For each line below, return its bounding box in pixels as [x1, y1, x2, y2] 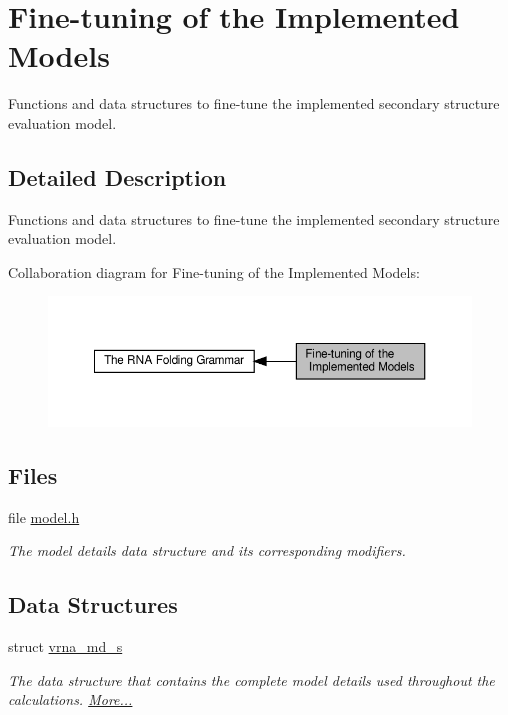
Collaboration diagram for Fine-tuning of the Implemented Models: [8, 261, 420, 282]
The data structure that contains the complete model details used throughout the [8, 669, 495, 690]
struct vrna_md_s [8, 635, 123, 656]
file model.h [8, 506, 80, 527]
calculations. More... [8, 689, 133, 710]
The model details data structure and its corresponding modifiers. [8, 540, 406, 561]
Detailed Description [8, 161, 227, 192]
